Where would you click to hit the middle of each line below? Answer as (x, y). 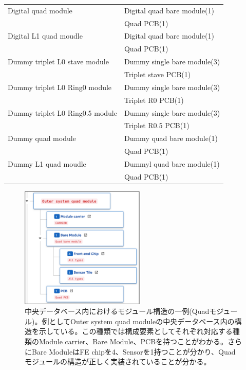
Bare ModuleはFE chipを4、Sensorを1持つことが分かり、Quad (134, 351)
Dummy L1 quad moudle (47, 163)
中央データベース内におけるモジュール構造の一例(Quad (117, 311)
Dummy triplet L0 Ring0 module (60, 87)
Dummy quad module (42, 138)
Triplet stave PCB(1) (157, 74)
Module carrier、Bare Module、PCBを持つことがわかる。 (133, 341)
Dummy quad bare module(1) (171, 138)
